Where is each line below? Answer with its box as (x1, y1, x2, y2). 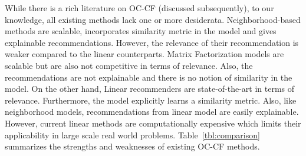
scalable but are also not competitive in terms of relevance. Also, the (5, 59, 253, 71)
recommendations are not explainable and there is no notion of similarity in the (5, 71, 292, 83)
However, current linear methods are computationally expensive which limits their (5, 117, 301, 129)
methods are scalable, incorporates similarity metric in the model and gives (5, 25, 277, 37)
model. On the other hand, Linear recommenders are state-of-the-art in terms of (5, 82, 295, 95)
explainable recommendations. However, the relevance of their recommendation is (5, 36, 299, 48)
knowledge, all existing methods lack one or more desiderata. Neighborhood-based (5, 13, 301, 25)
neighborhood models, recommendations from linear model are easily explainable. (5, 105, 299, 118)
